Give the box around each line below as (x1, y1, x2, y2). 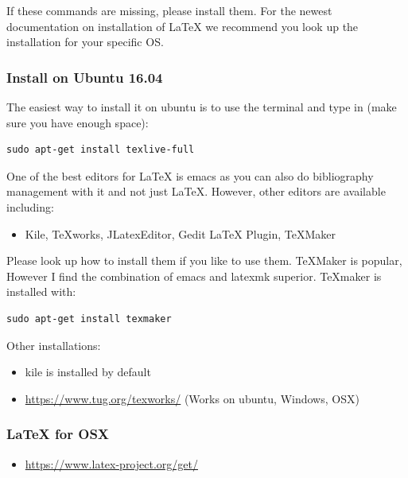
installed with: (6, 283, 76, 300)
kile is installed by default (25, 363, 151, 380)
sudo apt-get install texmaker (6, 313, 172, 324)
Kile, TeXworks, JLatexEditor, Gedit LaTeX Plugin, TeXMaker (25, 225, 336, 242)
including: (6, 198, 54, 215)
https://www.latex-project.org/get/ (25, 455, 198, 472)
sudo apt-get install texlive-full (6, 144, 195, 156)
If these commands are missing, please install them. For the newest (6, 2, 332, 18)
